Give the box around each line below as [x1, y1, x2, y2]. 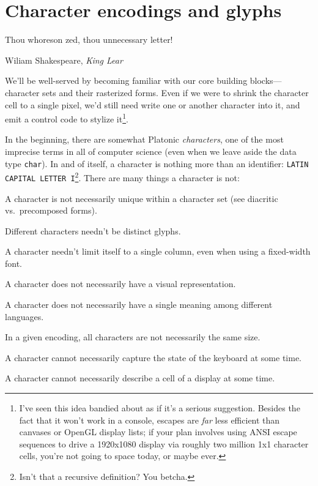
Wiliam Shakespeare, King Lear [5, 53, 123, 66]
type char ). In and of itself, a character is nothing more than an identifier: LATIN [5, 157, 309, 170]
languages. [5, 310, 44, 323]
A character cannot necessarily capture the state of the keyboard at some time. [5, 351, 302, 364]
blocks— [250, 74, 282, 87]
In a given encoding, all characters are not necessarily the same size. [5, 331, 261, 343]
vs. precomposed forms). [5, 204, 97, 217]
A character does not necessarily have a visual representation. [5, 277, 236, 290]
